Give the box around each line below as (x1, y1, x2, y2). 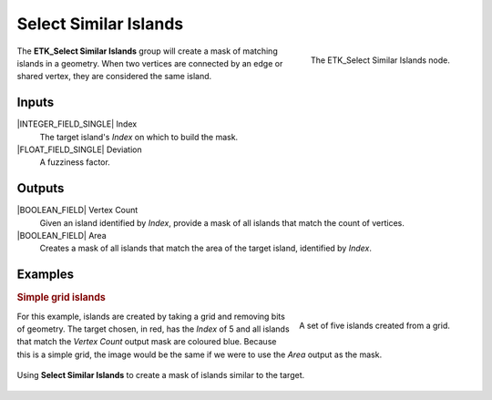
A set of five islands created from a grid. (299, 320, 450, 332)
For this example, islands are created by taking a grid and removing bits (16, 311, 286, 322)
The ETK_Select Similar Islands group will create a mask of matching (16, 46, 278, 56)
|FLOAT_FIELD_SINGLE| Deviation (16, 144, 142, 155)
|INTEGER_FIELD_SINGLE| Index (16, 118, 138, 129)
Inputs (16, 95, 55, 110)
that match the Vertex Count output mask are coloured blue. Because (16, 336, 277, 347)
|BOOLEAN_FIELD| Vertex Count (16, 205, 138, 216)
